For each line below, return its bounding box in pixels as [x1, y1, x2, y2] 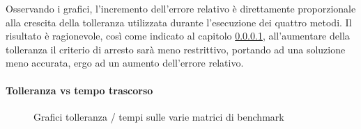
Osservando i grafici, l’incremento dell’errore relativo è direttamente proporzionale [6, 1, 356, 15]
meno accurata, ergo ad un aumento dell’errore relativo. [6, 55, 244, 70]
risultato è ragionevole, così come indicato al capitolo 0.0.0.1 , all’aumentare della [6, 28, 350, 43]
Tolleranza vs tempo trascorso [6, 83, 153, 97]
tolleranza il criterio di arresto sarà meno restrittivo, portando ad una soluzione [6, 42, 346, 56]
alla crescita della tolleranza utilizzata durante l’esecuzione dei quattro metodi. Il [6, 15, 352, 29]
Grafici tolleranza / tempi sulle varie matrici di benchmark [33, 109, 284, 123]
